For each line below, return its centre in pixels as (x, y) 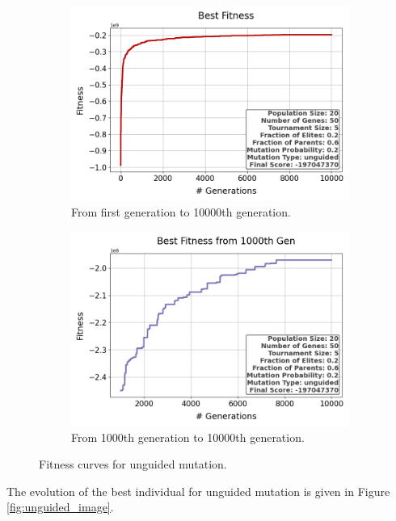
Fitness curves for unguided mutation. (133, 464)
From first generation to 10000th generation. (181, 211)
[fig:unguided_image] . (60, 507)
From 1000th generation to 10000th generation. (188, 437)
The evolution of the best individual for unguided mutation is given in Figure (198, 491)
